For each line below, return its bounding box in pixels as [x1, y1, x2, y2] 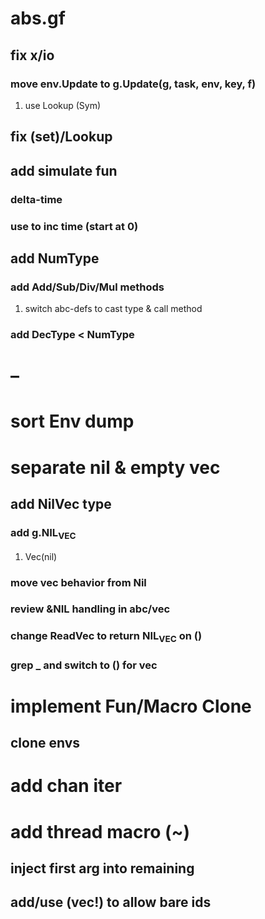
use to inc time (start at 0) [10, 219, 139, 233]
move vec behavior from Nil [10, 575, 147, 589]
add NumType [10, 250, 100, 267]
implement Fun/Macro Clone [10, 695, 252, 717]
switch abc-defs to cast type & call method [24, 303, 203, 315]
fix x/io [10, 47, 55, 64]
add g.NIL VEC [10, 525, 77, 542]
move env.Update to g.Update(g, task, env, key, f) [10, 77, 257, 91]
